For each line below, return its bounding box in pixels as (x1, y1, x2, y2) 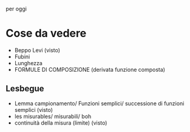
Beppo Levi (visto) (14, 46, 61, 54)
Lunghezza (14, 59, 43, 66)
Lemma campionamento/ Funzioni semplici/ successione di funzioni (14, 100, 185, 107)
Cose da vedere (5, 27, 87, 40)
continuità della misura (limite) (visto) (14, 119, 107, 127)
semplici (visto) (14, 106, 53, 113)
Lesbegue (5, 83, 44, 94)
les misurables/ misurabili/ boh (14, 113, 92, 120)
